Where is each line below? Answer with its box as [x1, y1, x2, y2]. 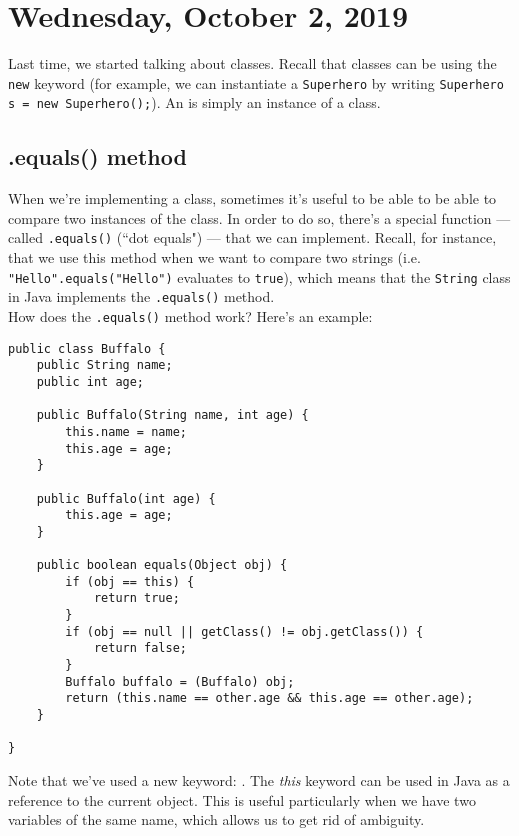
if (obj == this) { [65, 574, 195, 589]
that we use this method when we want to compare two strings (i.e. [8, 247, 421, 268]
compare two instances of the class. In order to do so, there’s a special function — [8, 207, 511, 228]
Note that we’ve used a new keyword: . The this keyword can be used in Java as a [8, 770, 510, 791]
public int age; [36, 374, 145, 389]
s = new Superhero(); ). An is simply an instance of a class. [8, 92, 381, 113]
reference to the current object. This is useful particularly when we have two [8, 789, 476, 810]
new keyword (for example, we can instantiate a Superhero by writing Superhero [8, 72, 504, 93]
